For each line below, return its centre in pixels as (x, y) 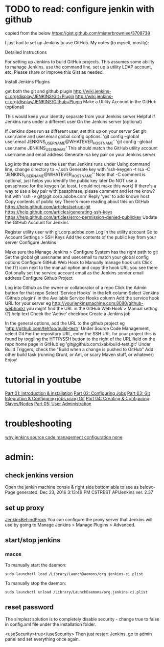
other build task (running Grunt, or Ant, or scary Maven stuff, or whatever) (80, 354)
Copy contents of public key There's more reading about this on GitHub (77, 202)
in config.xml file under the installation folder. (51, 624)
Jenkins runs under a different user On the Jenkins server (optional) (73, 121)
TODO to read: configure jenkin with (80, 9)
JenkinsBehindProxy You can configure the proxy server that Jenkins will (79, 520)
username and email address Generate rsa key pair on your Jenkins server (80, 154)
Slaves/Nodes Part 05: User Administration (48, 404)
